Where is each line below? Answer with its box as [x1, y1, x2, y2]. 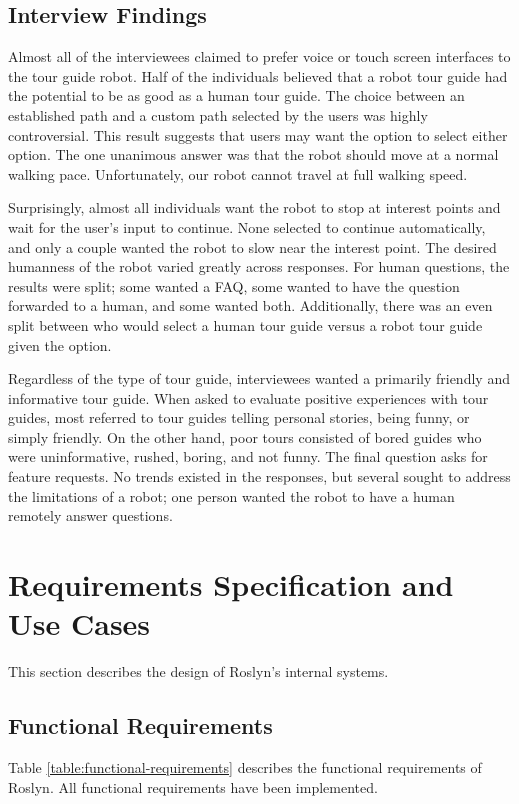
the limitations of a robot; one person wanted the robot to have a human [8, 485, 455, 506]
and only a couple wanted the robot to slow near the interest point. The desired [8, 236, 497, 257]
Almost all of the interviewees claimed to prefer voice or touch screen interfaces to [8, 46, 511, 67]
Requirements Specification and [8, 564, 454, 605]
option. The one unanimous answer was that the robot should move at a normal [8, 144, 499, 165]
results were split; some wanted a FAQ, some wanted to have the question [8, 275, 460, 296]
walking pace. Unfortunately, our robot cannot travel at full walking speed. [8, 163, 468, 184]
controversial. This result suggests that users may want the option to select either [8, 124, 508, 145]
